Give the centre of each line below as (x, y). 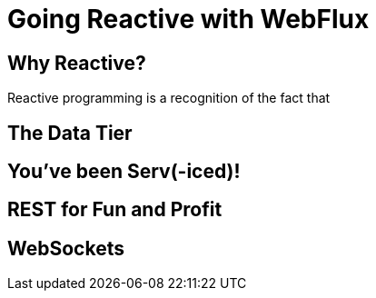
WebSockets (66, 248)
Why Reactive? (77, 63)
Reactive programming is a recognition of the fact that (169, 98)
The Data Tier (70, 133)
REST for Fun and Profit (115, 210)
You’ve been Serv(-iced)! (124, 172)
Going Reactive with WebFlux (188, 19)
